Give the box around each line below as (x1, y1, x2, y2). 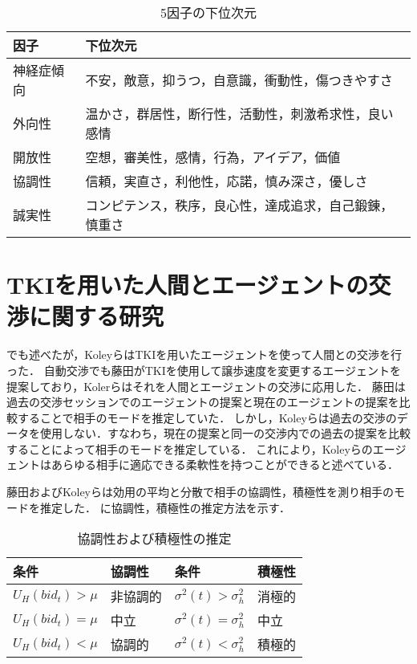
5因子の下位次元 (160, 3, 257, 22)
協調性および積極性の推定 (77, 529, 232, 548)
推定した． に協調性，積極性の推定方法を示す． (39, 499, 291, 515)
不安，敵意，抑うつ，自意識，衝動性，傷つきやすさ (85, 71, 393, 89)
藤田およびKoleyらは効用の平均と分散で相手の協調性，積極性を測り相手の (6, 483, 394, 500)
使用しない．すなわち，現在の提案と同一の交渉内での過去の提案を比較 (39, 425, 411, 442)
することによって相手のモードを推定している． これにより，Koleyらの (6, 440, 373, 457)
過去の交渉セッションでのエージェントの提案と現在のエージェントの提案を (6, 393, 399, 410)
